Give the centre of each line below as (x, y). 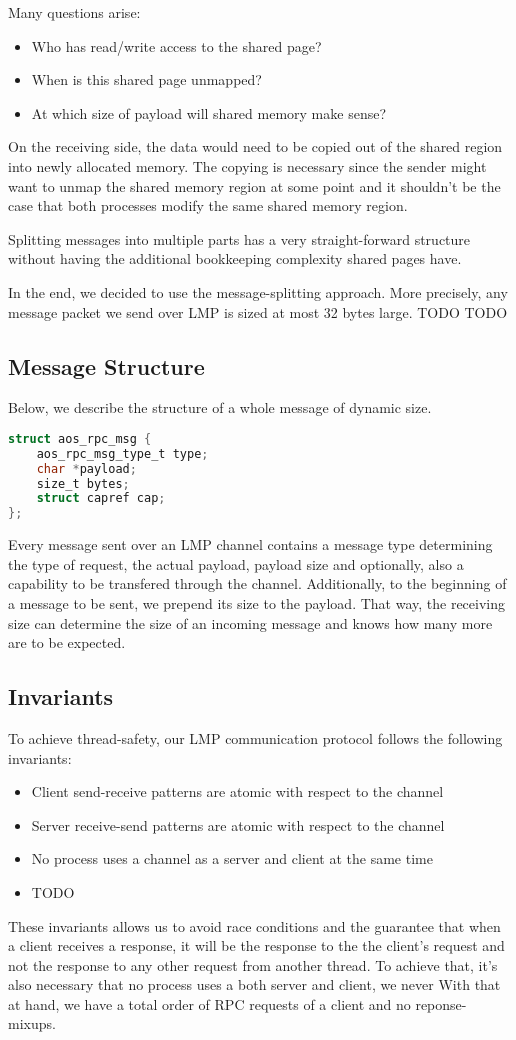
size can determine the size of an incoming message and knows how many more (250, 622)
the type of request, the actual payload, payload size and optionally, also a (236, 563)
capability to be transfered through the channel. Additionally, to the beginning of (257, 583)
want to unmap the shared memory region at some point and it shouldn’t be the (254, 185)
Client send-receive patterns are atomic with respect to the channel (237, 791)
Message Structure (106, 365)
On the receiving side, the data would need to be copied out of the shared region (255, 146)
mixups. (32, 1023)
